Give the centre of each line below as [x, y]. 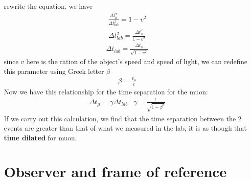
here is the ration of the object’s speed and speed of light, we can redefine [137, 61]
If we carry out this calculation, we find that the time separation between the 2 [123, 118]
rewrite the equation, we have [48, 6]
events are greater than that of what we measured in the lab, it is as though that [125, 128]
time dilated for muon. [40, 137]
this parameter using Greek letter [54, 71]
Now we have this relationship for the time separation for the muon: [106, 91]
